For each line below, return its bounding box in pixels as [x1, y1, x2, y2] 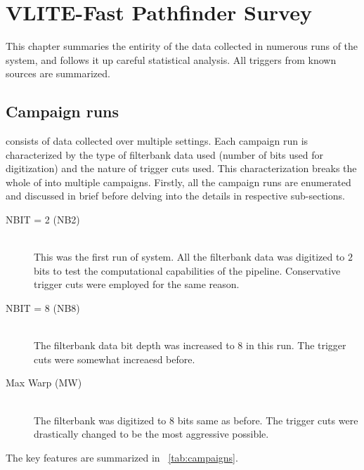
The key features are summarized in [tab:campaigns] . [6, 450, 238, 464]
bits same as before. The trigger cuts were [177, 412, 358, 427]
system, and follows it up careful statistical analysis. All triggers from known [6, 52, 337, 67]
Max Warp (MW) [6, 375, 82, 390]
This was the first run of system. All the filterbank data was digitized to [34, 249, 345, 264]
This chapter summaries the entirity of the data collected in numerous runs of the [6, 39, 358, 53]
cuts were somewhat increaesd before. [34, 351, 195, 366]
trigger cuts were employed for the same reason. [34, 277, 240, 292]
